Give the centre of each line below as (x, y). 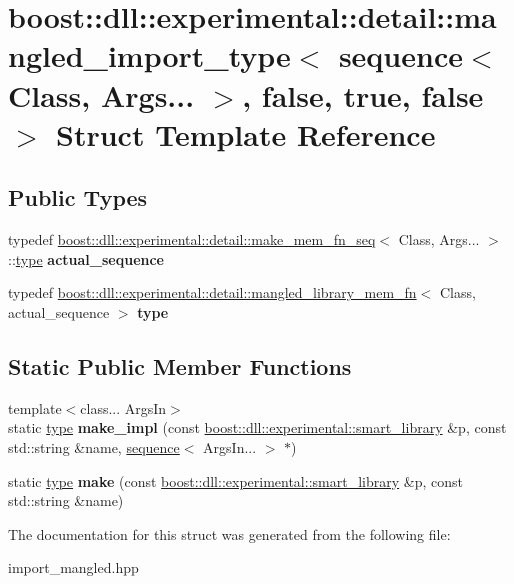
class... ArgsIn (123, 407)
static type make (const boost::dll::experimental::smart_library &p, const (235, 480)
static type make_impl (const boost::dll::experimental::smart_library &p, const (257, 427)
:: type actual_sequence (86, 258)
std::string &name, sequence (94, 446)
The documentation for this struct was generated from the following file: (229, 533)
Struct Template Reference (246, 133)
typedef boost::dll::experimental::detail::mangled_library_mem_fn (212, 292)
